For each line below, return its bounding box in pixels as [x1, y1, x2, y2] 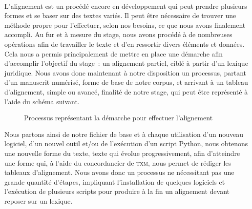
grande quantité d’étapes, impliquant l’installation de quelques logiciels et [4, 176, 225, 187]
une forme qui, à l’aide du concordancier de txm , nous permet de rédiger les [4, 157, 231, 168]
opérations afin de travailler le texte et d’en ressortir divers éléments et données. [4, 38, 245, 49]
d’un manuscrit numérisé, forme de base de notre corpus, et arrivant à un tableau [4, 77, 248, 87]
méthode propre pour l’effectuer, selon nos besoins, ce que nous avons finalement [4, 19, 246, 30]
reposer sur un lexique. [4, 195, 73, 206]
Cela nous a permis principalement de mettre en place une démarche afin [4, 48, 223, 58]
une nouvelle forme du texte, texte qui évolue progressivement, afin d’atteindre [4, 148, 240, 158]
